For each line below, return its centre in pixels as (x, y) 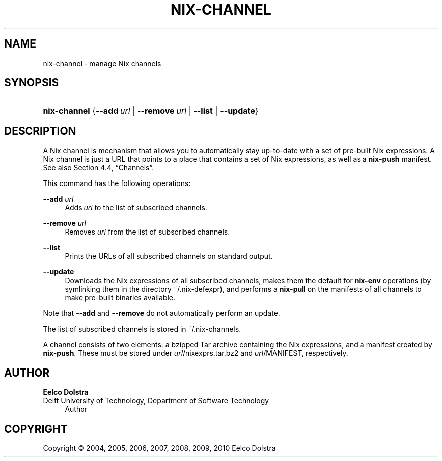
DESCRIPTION (40, 131)
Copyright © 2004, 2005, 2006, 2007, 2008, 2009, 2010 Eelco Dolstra (159, 448)
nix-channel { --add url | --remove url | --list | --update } (151, 111)
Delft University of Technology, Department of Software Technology (156, 401)
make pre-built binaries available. (120, 298)
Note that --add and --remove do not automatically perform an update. (161, 313)
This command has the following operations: (117, 183)
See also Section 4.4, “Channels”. (99, 168)
